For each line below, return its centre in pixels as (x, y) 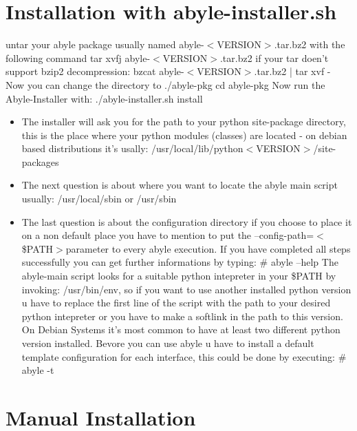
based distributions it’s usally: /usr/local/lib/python (132, 148)
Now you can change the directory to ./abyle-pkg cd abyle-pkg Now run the (165, 84)
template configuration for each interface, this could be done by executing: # (184, 356)
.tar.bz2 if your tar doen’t (274, 57)
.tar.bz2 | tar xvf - (292, 71)
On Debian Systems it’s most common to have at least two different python (181, 329)
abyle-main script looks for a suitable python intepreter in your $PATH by (179, 276)
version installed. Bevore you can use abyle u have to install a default (168, 343)
